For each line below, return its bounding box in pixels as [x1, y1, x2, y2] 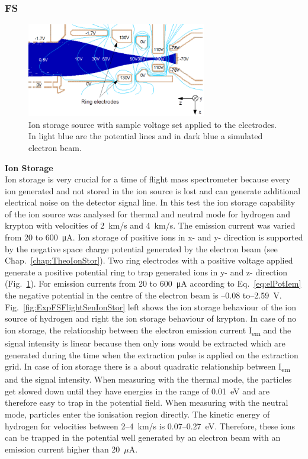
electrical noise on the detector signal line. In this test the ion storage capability [5, 196, 296, 208]
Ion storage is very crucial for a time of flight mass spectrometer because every [5, 173, 291, 185]
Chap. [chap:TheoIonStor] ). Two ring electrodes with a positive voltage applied [5, 254, 293, 267]
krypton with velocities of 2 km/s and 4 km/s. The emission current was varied [5, 219, 296, 232]
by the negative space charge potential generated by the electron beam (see [5, 242, 278, 255]
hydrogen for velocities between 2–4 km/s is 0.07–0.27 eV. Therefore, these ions [5, 419, 296, 432]
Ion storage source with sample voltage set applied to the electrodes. [28, 118, 277, 130]
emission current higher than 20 [5, 442, 120, 455]
